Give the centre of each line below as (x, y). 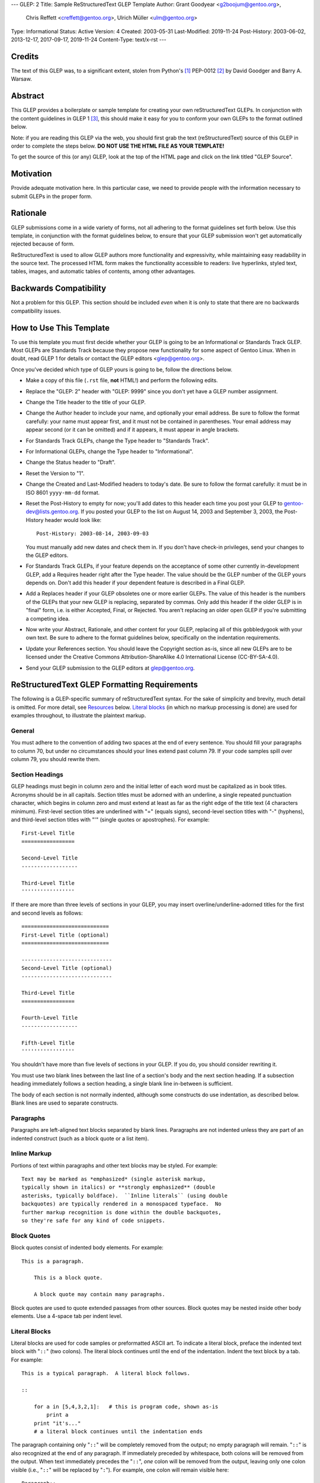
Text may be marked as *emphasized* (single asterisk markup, (114, 1179)
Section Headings (37, 774)
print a (57, 1415)
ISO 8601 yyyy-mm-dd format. (63, 492)
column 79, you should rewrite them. (56, 759)
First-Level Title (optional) (65, 935)
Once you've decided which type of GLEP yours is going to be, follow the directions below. (122, 369)
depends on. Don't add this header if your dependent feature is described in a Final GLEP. (135, 583)
